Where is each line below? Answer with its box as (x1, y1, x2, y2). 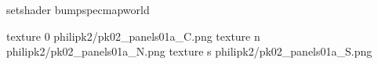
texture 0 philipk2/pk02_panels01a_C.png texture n (6, 27, 260, 44)
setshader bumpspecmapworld (6, 2, 150, 17)
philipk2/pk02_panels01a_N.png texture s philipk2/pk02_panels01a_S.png (6, 43, 373, 60)
